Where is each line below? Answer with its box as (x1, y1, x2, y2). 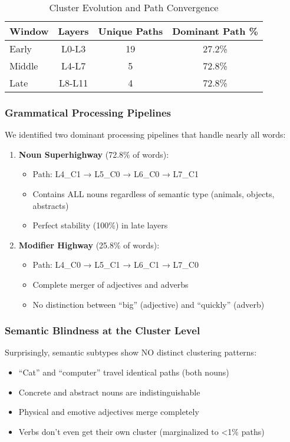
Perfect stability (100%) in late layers (32, 219, 168, 231)
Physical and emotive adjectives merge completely (18, 406, 199, 418)
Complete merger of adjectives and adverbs (32, 278, 189, 290)
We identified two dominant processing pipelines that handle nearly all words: (5, 128, 286, 141)
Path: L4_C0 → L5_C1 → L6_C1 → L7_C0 (32, 258, 199, 271)
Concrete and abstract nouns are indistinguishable (18, 385, 200, 398)
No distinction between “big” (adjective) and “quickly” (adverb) (32, 298, 265, 310)
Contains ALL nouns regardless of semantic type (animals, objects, (32, 188, 275, 200)
